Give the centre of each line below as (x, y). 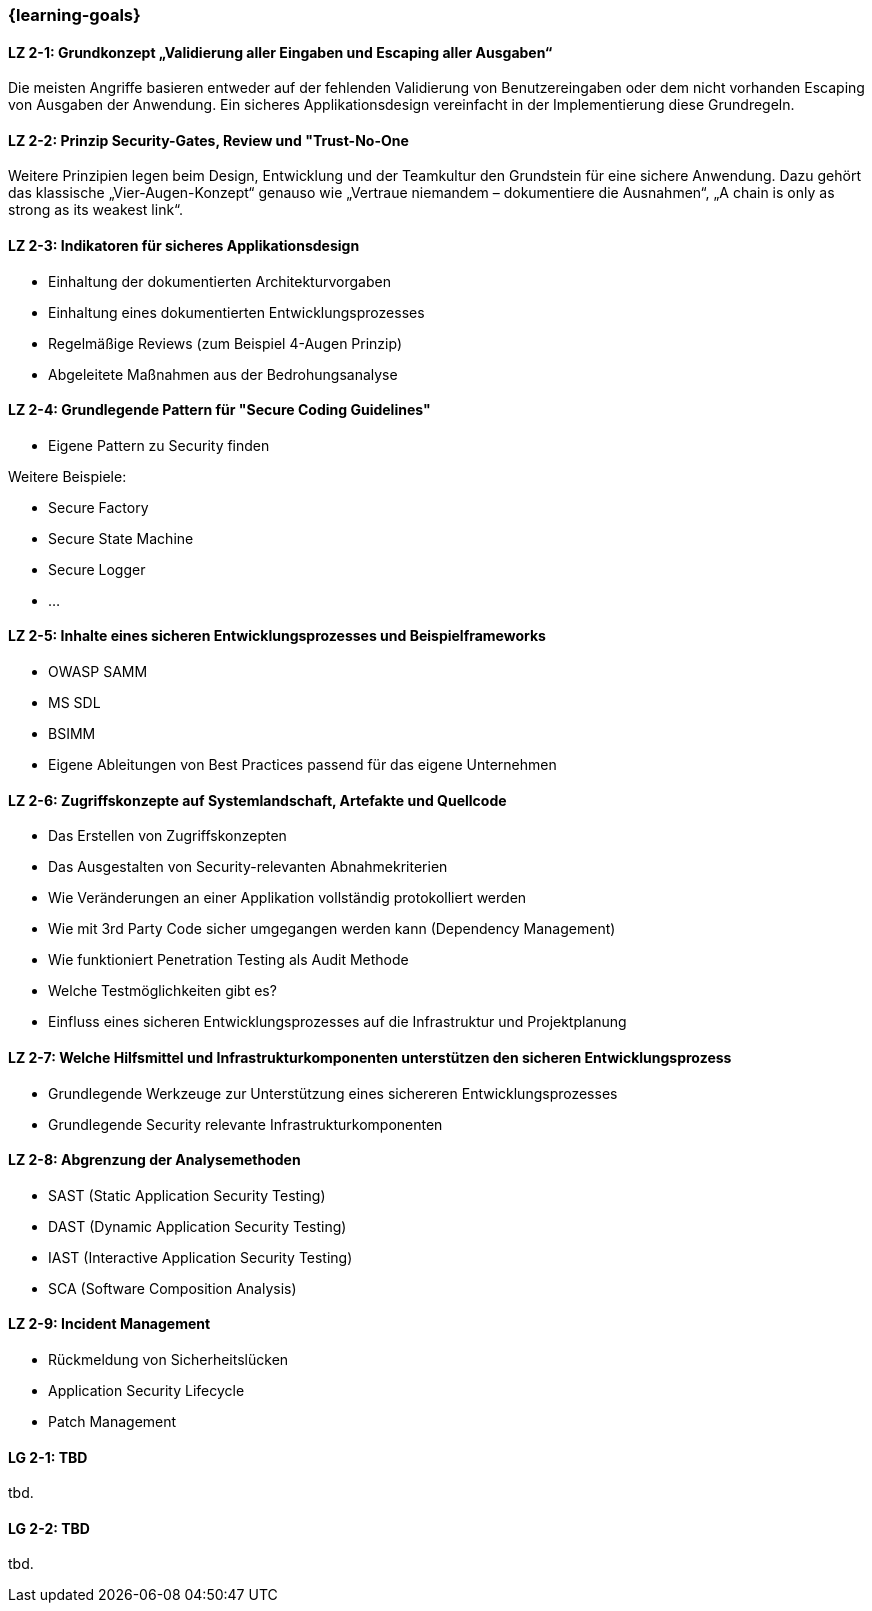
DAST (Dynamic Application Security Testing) (197, 1226)
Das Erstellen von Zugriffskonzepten (167, 836)
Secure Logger (97, 569)
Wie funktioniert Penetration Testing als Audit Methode (228, 960)
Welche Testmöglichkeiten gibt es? (162, 991)
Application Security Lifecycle (146, 1390)
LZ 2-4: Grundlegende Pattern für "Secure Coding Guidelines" (219, 410)
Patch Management (112, 1421)
